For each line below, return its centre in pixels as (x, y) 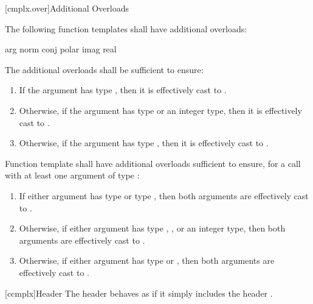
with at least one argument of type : (72, 175)
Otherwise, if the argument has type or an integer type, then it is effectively (160, 110)
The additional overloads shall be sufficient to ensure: (104, 69)
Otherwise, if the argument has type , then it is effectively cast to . (144, 143)
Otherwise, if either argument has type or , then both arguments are (147, 260)
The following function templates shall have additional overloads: (126, 28)
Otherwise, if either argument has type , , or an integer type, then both (152, 228)
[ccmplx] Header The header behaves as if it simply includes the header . (139, 293)
